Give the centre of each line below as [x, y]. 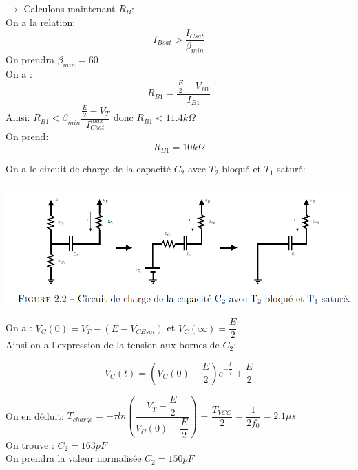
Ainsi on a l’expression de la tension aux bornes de [113, 345]
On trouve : [30, 444]
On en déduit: [35, 415]
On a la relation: [41, 22]
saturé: [291, 169]
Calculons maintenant [70, 8]
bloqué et [242, 169]
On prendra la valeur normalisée [74, 458]
